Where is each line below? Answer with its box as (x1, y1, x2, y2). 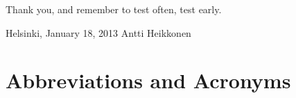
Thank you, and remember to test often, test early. (6, 2, 222, 16)
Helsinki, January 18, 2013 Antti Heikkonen (6, 25, 191, 40)
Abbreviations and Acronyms (6, 66, 291, 95)
